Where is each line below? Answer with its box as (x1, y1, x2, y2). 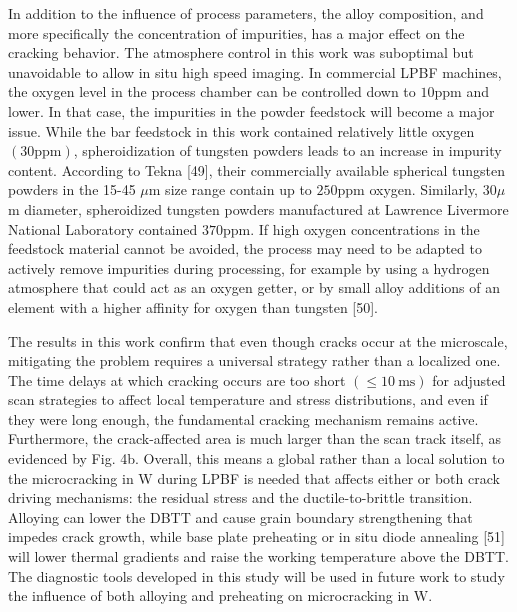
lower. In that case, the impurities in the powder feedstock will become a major (8, 100, 495, 121)
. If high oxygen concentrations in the (250, 218, 480, 239)
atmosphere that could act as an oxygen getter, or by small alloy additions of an (8, 277, 500, 298)
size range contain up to (165, 179, 312, 200)
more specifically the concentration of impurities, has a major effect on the (8, 22, 465, 43)
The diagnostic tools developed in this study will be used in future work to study (8, 565, 505, 586)
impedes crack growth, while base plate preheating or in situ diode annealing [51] (8, 526, 506, 547)
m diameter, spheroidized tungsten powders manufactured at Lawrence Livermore (8, 198, 509, 219)
